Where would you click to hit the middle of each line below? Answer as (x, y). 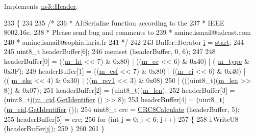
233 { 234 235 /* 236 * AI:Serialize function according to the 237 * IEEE (114, 22)
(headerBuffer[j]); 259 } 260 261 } (54, 128)
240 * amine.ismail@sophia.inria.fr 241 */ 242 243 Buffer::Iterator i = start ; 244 (124, 41)
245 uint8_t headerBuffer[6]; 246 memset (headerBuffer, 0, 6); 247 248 (110, 51)
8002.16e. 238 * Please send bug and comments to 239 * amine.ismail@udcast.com (127, 32)
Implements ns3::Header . (41, 6)
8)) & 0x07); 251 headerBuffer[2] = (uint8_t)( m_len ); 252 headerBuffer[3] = (120, 90)
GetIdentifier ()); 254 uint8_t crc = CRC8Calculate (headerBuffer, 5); (134, 109)
